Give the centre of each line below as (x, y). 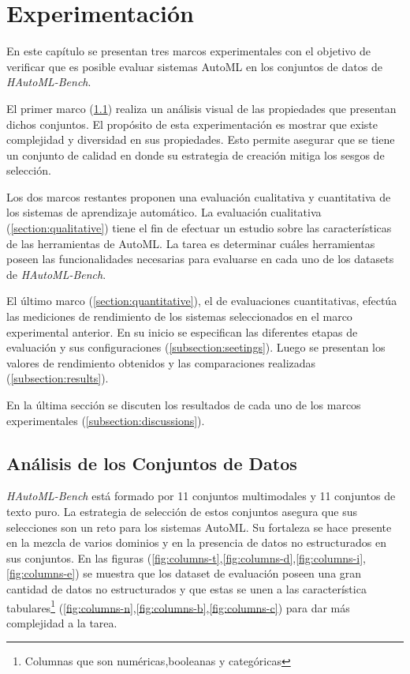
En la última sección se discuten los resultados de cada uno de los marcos (184, 405)
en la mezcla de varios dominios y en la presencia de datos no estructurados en (197, 542)
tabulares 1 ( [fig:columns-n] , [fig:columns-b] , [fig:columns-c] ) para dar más (178, 606)
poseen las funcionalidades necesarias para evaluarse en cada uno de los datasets (200, 259)
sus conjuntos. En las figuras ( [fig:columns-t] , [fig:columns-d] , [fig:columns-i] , (186, 557)
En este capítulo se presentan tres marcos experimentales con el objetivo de (188, 51)
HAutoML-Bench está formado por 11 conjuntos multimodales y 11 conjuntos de (201, 496)
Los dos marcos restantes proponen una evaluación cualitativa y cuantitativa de (199, 196)
